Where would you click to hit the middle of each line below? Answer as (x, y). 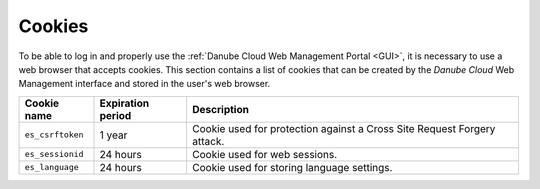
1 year (113, 135)
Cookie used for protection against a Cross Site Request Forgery (343, 128)
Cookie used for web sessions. (264, 154)
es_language (51, 167)
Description (220, 109)
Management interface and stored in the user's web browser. (144, 84)
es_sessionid (54, 154)
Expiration (124, 103)
